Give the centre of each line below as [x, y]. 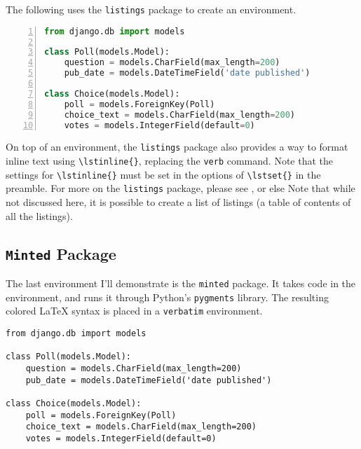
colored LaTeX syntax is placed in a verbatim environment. [134, 311]
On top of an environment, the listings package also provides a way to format [177, 147]
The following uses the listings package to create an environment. [151, 9]
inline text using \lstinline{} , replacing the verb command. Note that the [170, 161]
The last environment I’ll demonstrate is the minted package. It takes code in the [181, 283]
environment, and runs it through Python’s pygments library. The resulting [167, 297]
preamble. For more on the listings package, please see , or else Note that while [180, 188]
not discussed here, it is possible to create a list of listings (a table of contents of [178, 202]
